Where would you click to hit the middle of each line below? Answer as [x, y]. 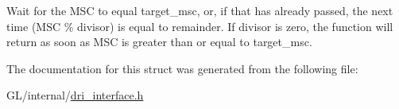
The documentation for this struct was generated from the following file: [182, 68]
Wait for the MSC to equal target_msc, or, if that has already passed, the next [200, 10]
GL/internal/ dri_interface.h [75, 95]
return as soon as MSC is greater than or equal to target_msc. [159, 42]
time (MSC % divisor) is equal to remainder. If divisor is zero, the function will [200, 26]
